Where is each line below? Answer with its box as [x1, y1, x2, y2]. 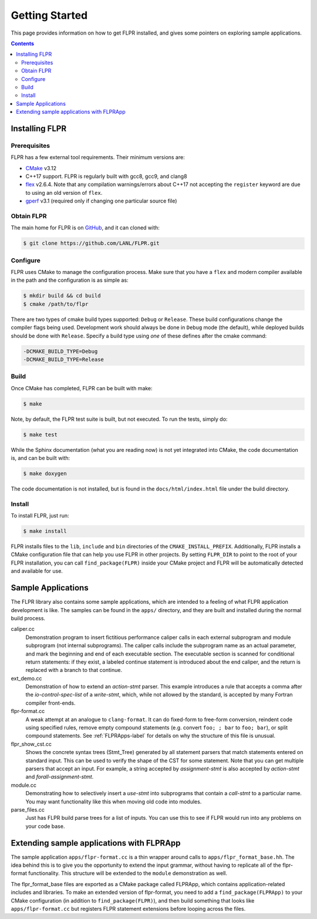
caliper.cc [11, 626, 35, 633]
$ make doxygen [23, 470, 67, 477]
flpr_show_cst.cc [11, 740, 52, 748]
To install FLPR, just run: [11, 512, 70, 519]
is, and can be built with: [11, 455, 70, 461]
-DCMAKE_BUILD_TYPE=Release [23, 356, 104, 363]
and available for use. [11, 567, 63, 575]
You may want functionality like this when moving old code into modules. [25, 798, 202, 805]
